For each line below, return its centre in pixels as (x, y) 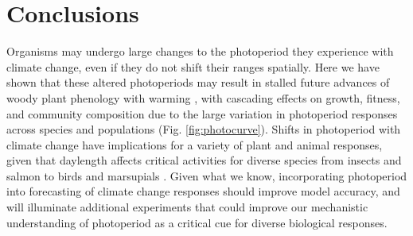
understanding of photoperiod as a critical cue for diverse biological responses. (197, 222)
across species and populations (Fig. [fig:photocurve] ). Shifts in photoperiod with (204, 129)
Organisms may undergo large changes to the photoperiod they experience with (200, 51)
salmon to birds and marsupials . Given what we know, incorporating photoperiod (207, 175)
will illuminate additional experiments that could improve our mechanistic (187, 207)
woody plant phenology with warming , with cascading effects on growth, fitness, (203, 97)
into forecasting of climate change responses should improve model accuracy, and (203, 191)
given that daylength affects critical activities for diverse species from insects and (204, 160)
